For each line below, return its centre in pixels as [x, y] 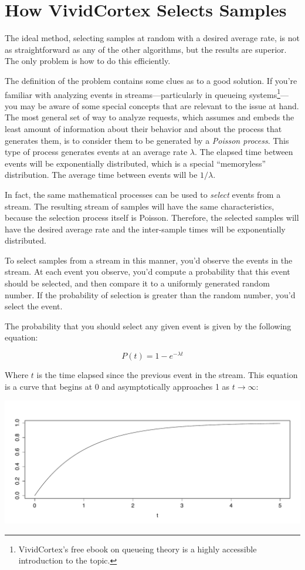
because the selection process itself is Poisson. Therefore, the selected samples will [152, 217]
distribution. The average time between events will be [101, 175]
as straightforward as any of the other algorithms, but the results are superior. [146, 49]
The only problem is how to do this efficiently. [88, 61]
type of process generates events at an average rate [96, 152]
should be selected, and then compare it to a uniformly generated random [137, 283]
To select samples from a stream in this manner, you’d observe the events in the [149, 260]
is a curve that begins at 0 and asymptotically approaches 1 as [117, 386]
